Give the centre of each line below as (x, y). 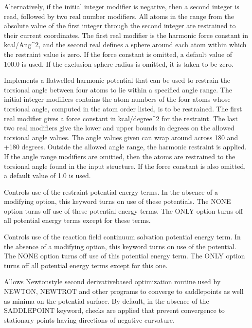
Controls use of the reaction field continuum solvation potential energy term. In (122, 237)
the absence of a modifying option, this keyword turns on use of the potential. (120, 246)
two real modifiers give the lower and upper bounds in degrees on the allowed (119, 128)
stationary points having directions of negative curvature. (89, 319)
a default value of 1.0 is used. (47, 175)
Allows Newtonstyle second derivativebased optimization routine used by (112, 282)
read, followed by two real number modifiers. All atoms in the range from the (119, 16)
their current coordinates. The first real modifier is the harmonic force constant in (126, 35)
